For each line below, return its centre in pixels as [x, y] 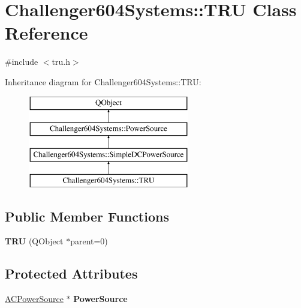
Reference [46, 33]
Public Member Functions [87, 216]
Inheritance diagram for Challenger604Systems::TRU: [103, 81]
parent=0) [89, 241]
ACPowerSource [34, 299]
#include [22, 62]
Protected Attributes [71, 273]
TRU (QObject [34, 241]
